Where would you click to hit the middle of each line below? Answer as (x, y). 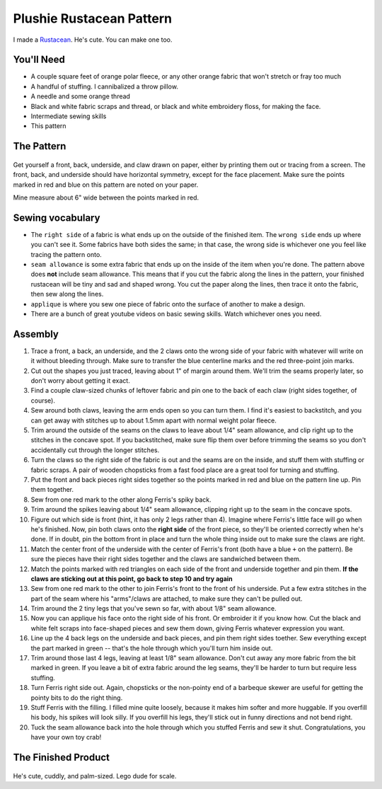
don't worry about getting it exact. (80, 381)
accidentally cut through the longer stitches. (95, 450)
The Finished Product (61, 757)
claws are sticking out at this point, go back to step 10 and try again (132, 578)
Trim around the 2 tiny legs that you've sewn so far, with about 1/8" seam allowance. (154, 609)
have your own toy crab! (66, 737)
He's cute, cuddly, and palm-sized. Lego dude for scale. (95, 776)
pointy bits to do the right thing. (77, 698)
